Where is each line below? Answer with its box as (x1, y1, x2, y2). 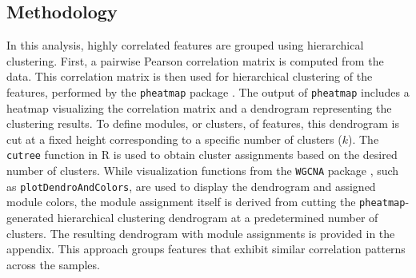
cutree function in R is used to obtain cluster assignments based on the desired (6, 146, 398, 163)
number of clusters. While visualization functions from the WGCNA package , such (6, 162, 399, 179)
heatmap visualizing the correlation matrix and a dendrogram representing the (6, 99, 392, 116)
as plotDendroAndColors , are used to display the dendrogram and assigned (6, 177, 376, 194)
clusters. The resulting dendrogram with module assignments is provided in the (6, 224, 395, 241)
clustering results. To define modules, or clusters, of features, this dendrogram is (6, 115, 399, 132)
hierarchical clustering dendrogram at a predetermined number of (57, 209, 378, 226)
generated (6, 209, 54, 226)
